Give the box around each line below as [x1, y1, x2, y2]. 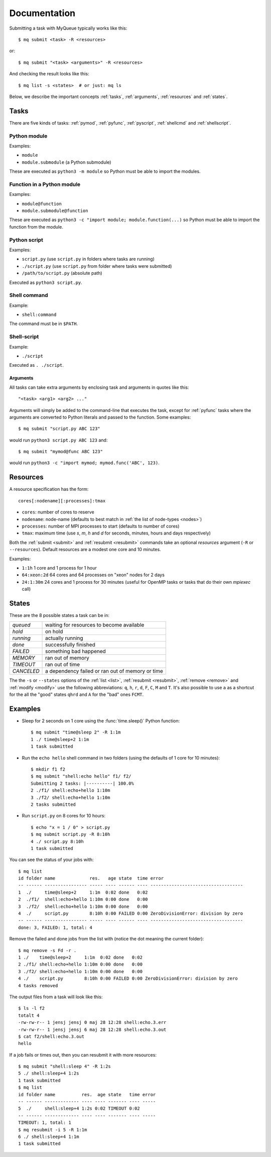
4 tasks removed [18, 983, 58, 988]
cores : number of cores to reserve [22, 509, 95, 515]
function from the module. [9, 224, 64, 230]
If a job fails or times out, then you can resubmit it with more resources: [9, 1051, 157, 1058]
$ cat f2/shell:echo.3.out [18, 1033, 85, 1039]
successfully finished [45, 641, 95, 648]
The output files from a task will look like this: [9, 994, 103, 1000]
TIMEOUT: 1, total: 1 [18, 1120, 71, 1125]
